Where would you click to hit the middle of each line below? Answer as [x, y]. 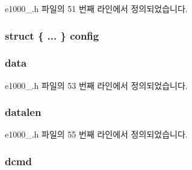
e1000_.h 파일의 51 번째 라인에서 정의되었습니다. [96, 8]
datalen [23, 112]
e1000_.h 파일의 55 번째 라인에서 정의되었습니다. [96, 134]
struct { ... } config [52, 35]
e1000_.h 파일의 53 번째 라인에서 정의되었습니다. [96, 85]
